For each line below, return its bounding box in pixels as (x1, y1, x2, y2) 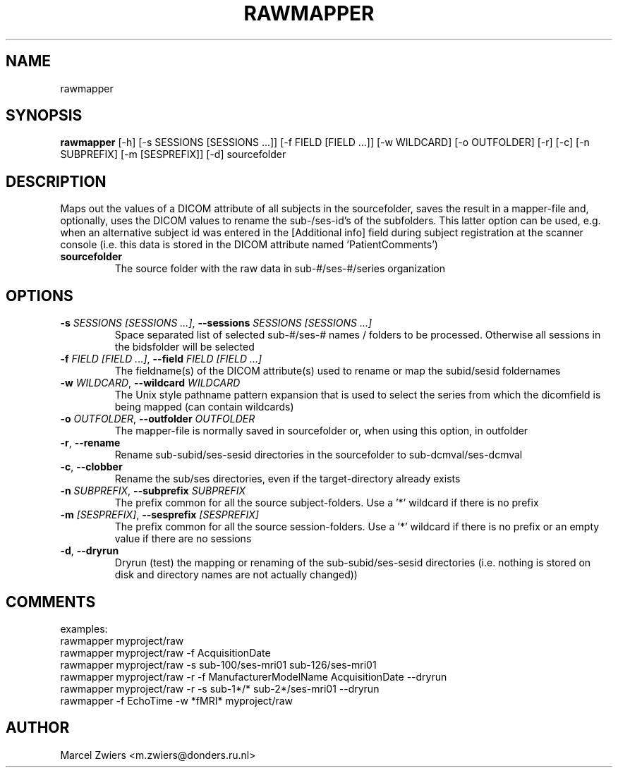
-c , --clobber (60, 461, 123, 473)
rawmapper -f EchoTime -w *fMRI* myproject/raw (60, 694, 293, 707)
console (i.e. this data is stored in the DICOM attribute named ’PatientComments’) (60, 238, 438, 251)
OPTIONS (6, 286, 73, 305)
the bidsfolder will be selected (114, 341, 255, 353)
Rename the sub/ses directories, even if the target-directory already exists (114, 473, 461, 485)
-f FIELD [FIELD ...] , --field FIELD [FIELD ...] (60, 353, 262, 365)
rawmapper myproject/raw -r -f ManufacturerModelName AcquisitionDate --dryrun (60, 670, 447, 683)
